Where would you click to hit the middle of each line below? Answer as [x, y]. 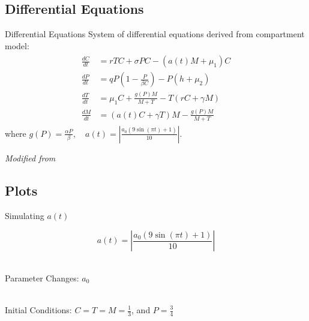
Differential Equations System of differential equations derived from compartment [155, 34]
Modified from [30, 157]
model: [17, 45]
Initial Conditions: [38, 310]
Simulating [25, 215]
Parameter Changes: [42, 277]
